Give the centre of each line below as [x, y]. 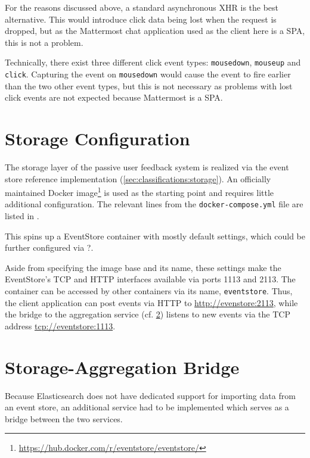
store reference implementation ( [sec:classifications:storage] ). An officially [138, 178]
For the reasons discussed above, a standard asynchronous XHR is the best [142, 7]
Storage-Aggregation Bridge [122, 367]
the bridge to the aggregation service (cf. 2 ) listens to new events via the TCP [148, 314]
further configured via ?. [49, 247]
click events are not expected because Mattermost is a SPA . [114, 97]
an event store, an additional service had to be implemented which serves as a [147, 407]
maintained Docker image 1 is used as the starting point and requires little [139, 191]
